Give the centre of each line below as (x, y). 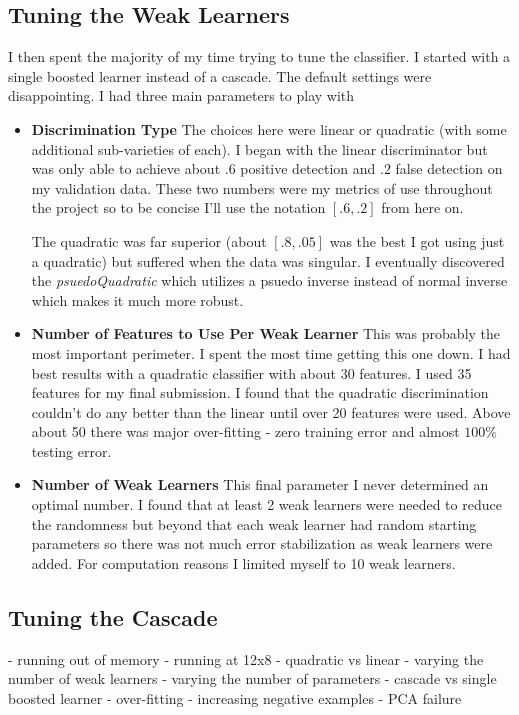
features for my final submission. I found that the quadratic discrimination (260, 392)
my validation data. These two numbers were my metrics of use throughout (262, 187)
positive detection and (308, 168)
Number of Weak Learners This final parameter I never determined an (260, 484)
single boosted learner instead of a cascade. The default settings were (220, 75)
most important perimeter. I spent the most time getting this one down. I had (271, 352)
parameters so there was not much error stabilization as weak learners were (262, 543)
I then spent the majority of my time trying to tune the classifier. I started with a (259, 56)
